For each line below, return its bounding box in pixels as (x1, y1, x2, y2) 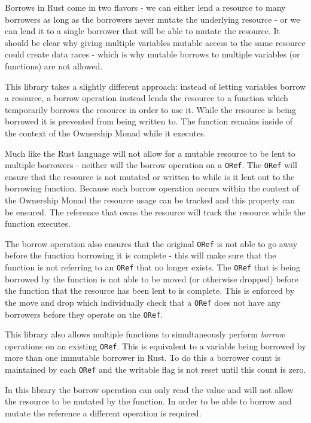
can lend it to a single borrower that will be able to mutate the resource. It (5, 25, 280, 37)
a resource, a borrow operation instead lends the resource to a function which (5, 92, 288, 104)
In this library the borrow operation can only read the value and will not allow (5, 383, 294, 395)
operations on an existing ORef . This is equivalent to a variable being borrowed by (5, 339, 306, 352)
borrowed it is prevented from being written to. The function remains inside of (5, 115, 293, 127)
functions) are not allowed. (5, 59, 103, 72)
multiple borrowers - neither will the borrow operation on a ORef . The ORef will (5, 159, 297, 171)
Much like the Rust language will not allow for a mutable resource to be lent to (5, 147, 295, 159)
